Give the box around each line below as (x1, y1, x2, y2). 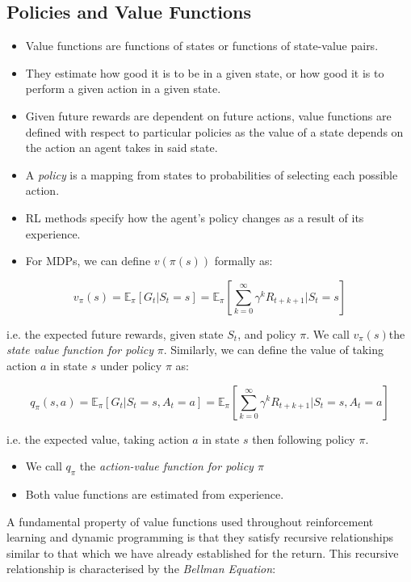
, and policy (237, 325, 296, 342)
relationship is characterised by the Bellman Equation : (6, 560, 276, 577)
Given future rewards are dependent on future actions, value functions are (25, 107, 392, 124)
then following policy (252, 430, 355, 447)
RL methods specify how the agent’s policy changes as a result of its (25, 209, 364, 226)
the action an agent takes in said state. (25, 139, 218, 156)
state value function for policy (6, 341, 153, 358)
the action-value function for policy (79, 458, 254, 474)
